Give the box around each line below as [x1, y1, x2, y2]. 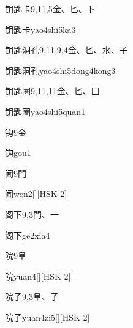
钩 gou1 [5, 146, 31, 159]
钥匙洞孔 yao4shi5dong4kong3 [5, 64, 116, 76]
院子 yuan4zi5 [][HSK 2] [5, 310, 90, 323]
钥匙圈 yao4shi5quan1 [5, 105, 86, 117]
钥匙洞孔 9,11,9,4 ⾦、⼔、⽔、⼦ [5, 43, 128, 56]
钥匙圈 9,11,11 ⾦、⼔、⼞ [5, 84, 100, 97]
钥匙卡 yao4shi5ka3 [5, 23, 76, 35]
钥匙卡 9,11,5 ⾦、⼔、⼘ [5, 2, 96, 15]
